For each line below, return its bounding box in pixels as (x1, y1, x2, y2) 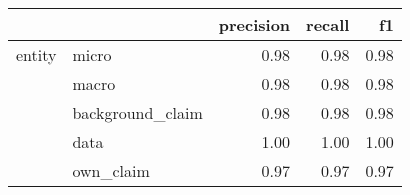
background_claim (72, 101, 203, 124)
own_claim (72, 159, 150, 182)
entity (16, 43, 57, 66)
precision (218, 13, 291, 36)
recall (306, 13, 350, 36)
